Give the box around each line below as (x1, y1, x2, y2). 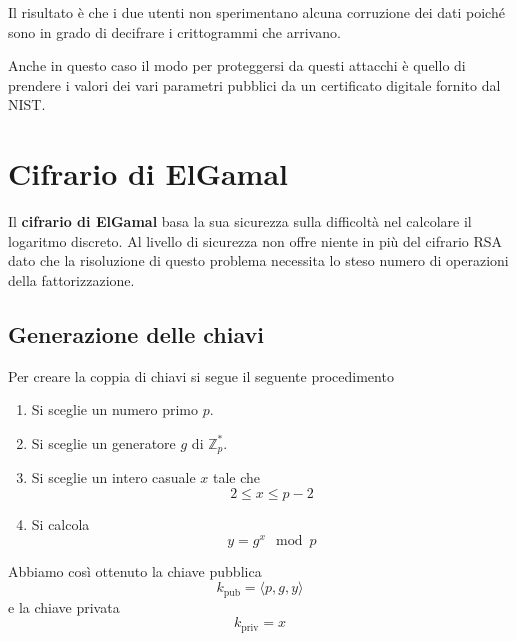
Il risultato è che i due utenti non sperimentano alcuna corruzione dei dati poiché (8, 2, 505, 22)
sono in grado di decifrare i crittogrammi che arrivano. (8, 21, 341, 42)
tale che (213, 467, 261, 488)
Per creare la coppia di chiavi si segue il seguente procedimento (8, 365, 394, 386)
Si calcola (31, 513, 90, 534)
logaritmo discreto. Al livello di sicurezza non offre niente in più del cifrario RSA (8, 230, 503, 251)
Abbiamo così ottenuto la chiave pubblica (8, 560, 262, 581)
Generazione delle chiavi (8, 318, 264, 349)
